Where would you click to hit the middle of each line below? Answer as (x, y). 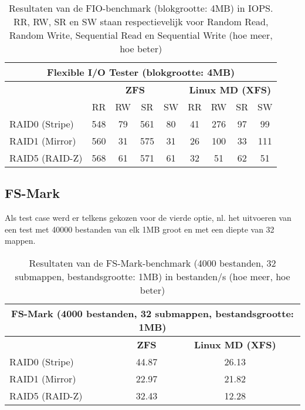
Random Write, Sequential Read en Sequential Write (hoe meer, (141, 35)
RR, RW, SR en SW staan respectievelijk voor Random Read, (141, 21)
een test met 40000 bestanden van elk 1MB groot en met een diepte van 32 (140, 229)
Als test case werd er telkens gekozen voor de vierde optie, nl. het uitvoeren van (148, 218)
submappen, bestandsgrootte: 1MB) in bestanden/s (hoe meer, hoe (152, 276)
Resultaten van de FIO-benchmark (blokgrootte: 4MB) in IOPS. (141, 8)
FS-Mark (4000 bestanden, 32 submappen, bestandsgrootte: (152, 313)
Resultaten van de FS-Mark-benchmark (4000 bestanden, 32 (152, 263)
